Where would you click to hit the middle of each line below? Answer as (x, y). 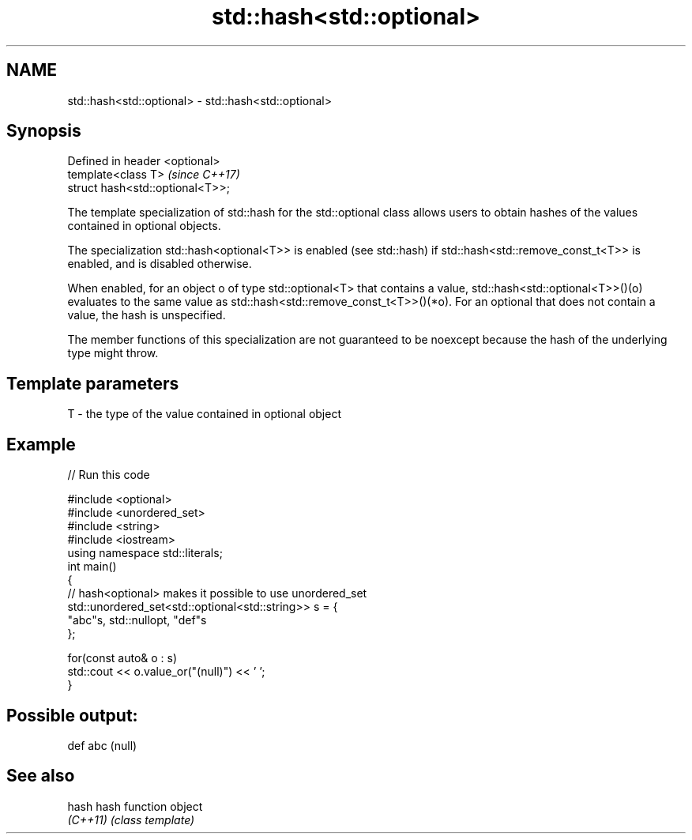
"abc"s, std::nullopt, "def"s (137, 620)
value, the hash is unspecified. (147, 315)
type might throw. (113, 353)
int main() (92, 567)
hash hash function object (135, 806)
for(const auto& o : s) (122, 658)
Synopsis (44, 131)
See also (41, 776)
